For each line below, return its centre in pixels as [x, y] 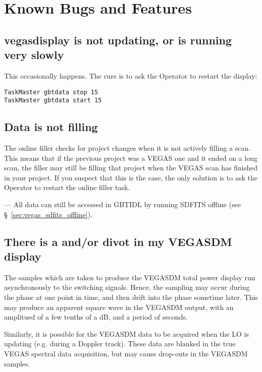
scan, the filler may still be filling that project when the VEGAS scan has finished [131, 168]
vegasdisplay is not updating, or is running [118, 40]
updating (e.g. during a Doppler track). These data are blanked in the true [120, 344]
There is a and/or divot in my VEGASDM [118, 241]
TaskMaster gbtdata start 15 [53, 101]
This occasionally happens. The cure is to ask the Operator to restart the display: [131, 75]
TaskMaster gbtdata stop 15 [51, 92]
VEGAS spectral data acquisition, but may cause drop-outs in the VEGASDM [126, 353]
